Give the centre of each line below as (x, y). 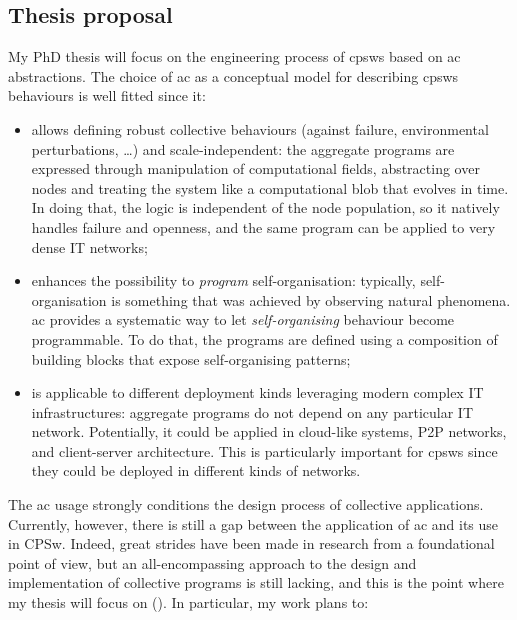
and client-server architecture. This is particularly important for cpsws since (264, 450)
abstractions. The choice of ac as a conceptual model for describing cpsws (233, 75)
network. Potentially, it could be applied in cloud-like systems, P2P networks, (269, 431)
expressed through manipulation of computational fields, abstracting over (255, 168)
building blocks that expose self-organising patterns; (191, 358)
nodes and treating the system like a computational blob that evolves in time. (270, 187)
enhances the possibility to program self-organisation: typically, (223, 280)
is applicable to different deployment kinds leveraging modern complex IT (257, 392)
